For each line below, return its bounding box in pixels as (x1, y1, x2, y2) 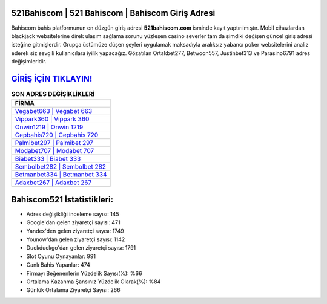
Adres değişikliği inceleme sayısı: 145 (26, 210, 119, 218)
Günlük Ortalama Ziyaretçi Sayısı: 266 (26, 286, 121, 294)
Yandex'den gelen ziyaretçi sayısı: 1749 (26, 227, 124, 234)
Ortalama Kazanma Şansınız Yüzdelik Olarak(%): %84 (26, 278, 161, 285)
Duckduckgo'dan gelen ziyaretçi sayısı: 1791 (26, 244, 136, 251)
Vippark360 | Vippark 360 (15, 115, 90, 123)
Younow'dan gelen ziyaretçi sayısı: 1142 (26, 236, 125, 243)
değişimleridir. (11, 58, 47, 65)
